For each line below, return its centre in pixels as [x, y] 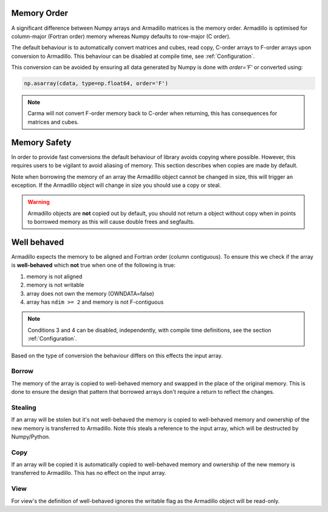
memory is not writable [55, 285]
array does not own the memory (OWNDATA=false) [90, 293]
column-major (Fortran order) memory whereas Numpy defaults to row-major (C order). [121, 36]
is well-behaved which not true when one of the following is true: [93, 265]
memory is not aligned [54, 276]
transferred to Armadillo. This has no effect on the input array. [89, 473]
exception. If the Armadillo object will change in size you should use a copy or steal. [116, 185]
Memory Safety [41, 142]
